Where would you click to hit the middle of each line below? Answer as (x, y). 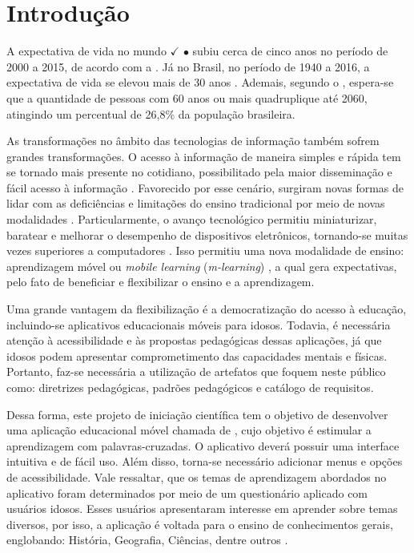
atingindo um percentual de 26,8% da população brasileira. (151, 113)
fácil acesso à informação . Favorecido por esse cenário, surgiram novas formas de (205, 187)
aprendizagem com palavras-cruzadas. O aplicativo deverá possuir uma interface (203, 445)
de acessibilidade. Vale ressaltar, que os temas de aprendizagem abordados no (197, 476)
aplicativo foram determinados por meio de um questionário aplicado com (187, 492)
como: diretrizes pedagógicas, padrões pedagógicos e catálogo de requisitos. (190, 387)
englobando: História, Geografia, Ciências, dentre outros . (147, 540)
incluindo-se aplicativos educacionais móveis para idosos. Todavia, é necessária (199, 324)
